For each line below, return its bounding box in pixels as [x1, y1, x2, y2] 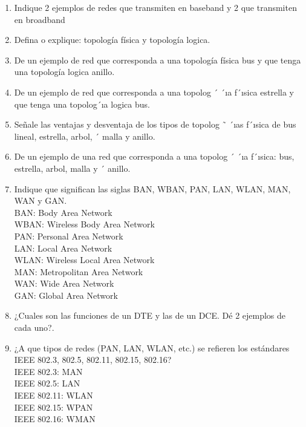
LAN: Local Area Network [14, 241, 112, 254]
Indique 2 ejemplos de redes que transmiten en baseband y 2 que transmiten [14, 1, 297, 13]
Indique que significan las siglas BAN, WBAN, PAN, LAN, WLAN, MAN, [14, 182, 291, 195]
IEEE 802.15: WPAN [14, 400, 93, 413]
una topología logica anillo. [14, 65, 115, 78]
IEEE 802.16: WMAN [14, 412, 96, 425]
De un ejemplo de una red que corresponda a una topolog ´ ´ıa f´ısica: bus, [14, 150, 295, 163]
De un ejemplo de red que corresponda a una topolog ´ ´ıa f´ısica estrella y [14, 85, 294, 98]
